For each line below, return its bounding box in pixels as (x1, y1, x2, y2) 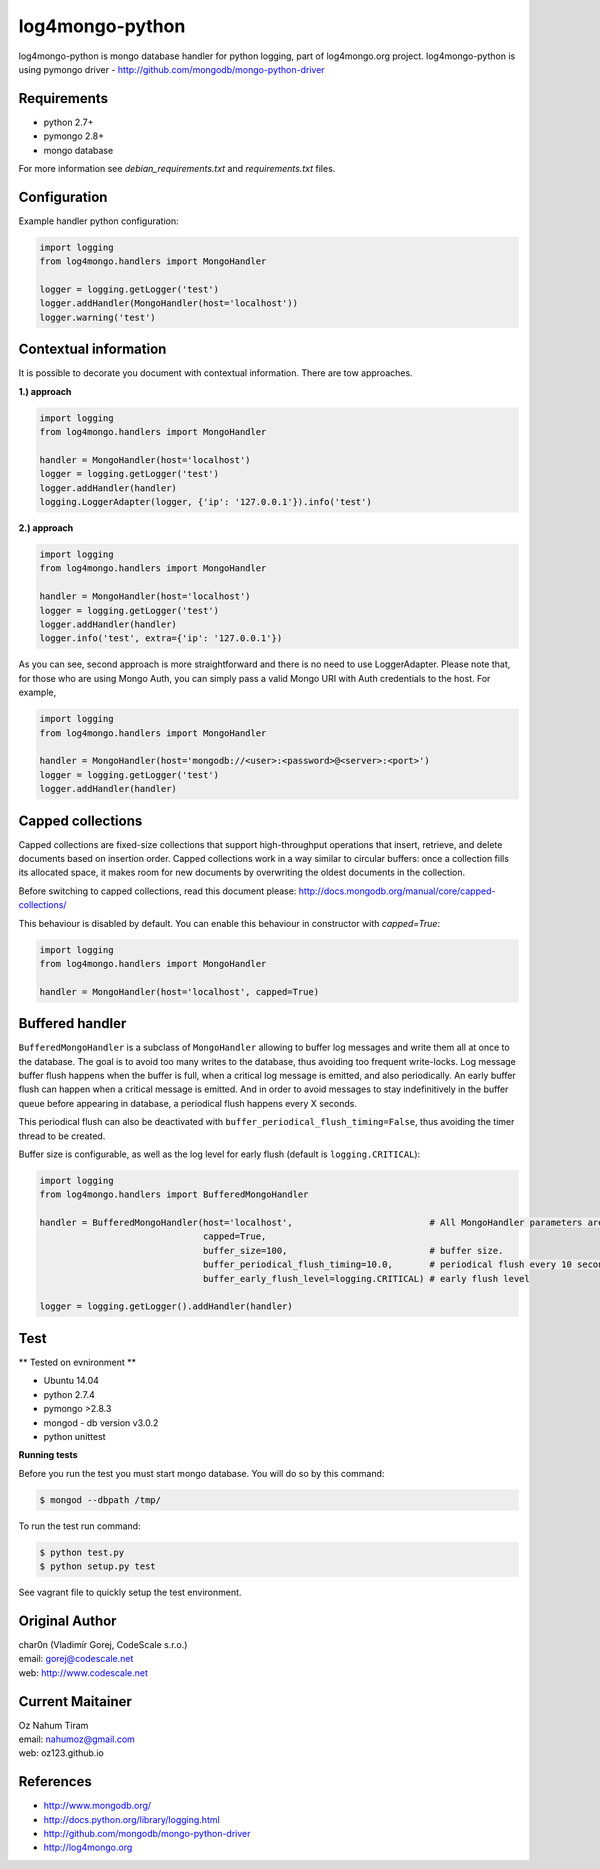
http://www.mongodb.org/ (43, 1800, 152, 1812)
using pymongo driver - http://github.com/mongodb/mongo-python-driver (18, 63, 325, 75)
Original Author (18, 1612, 117, 1629)
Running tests (18, 1449, 79, 1461)
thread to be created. (18, 1130, 106, 1142)
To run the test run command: (18, 1520, 141, 1532)
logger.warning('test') (39, 311, 157, 323)
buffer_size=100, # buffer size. (202, 1245, 504, 1256)
